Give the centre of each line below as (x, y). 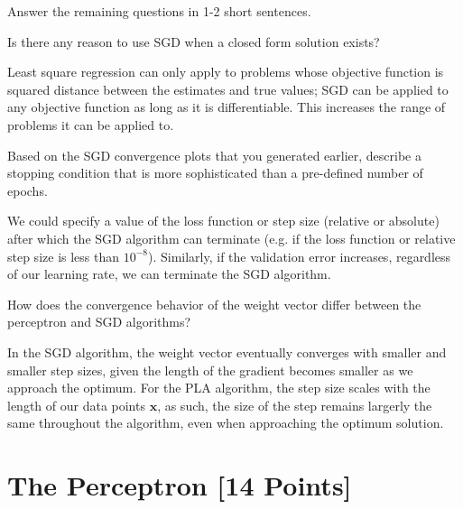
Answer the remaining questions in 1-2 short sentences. (159, 11)
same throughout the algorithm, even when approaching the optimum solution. (226, 423)
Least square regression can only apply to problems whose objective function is (226, 72)
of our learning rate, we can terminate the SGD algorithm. (169, 274)
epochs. (28, 190)
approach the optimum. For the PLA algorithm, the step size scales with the (219, 388)
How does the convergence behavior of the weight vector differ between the (214, 304)
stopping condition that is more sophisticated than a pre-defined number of (215, 173)
